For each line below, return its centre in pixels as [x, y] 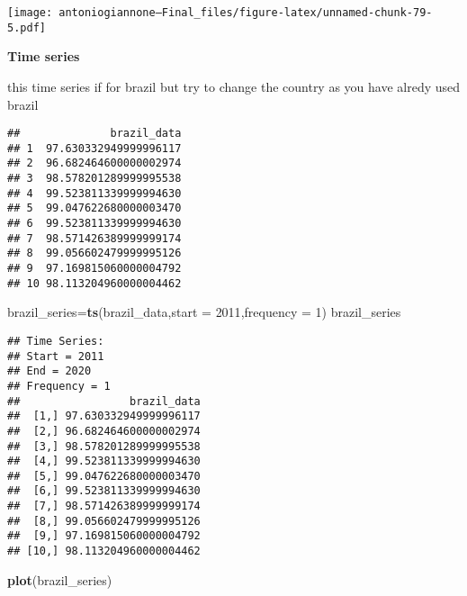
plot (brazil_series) [60, 579]
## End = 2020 [49, 371]
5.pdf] [27, 27]
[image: [30, 13]
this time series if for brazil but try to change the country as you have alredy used [234, 86]
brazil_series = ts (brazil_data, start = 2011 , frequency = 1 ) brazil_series [204, 312]
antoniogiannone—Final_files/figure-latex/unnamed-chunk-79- [246, 13]
